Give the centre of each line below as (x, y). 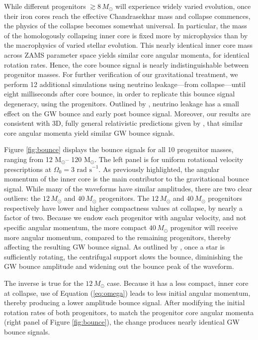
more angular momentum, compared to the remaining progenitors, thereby (118, 237)
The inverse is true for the (44, 283)
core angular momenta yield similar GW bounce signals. (89, 132)
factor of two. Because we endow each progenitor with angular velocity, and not (125, 217)
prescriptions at (28, 169)
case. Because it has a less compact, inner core (178, 283)
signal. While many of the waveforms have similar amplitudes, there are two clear (128, 188)
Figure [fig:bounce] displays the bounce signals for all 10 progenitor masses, (119, 149)
